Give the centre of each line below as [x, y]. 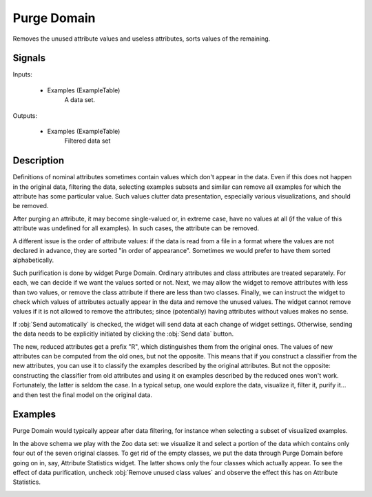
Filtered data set [87, 141]
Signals [29, 58]
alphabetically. [33, 260]
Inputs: [22, 74]
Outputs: [25, 115]
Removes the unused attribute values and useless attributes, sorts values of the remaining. [142, 39]
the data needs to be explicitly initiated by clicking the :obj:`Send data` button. [123, 334]
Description [39, 161]
